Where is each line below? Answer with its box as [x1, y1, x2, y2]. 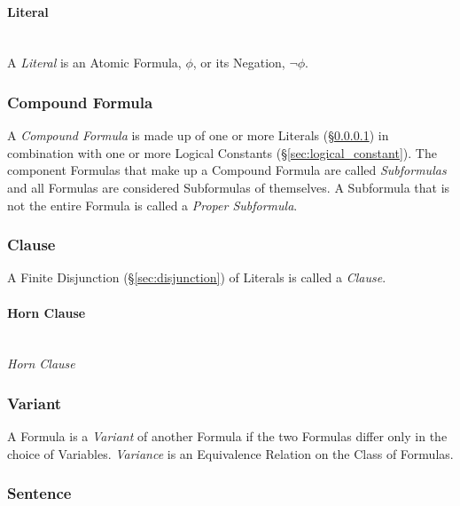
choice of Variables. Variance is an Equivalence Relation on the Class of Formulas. [7, 444, 454, 463]
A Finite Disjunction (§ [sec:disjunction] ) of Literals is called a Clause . [7, 268, 386, 287]
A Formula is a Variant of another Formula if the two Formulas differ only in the [7, 427, 448, 446]
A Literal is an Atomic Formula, [7, 53, 182, 72]
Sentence [7, 482, 72, 504]
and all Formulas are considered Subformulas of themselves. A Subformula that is [7, 178, 450, 196]
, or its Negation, [192, 53, 285, 72]
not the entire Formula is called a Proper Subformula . [7, 195, 298, 214]
